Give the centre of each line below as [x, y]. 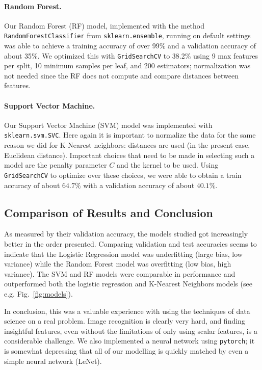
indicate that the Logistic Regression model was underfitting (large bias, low [123, 254]
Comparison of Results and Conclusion [109, 212]
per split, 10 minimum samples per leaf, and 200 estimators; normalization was [127, 65]
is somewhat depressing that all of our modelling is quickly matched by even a [126, 350]
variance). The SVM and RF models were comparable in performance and [120, 273]
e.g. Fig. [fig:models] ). [38, 293]
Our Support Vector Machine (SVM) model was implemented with [108, 125]
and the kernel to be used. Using [167, 165]
